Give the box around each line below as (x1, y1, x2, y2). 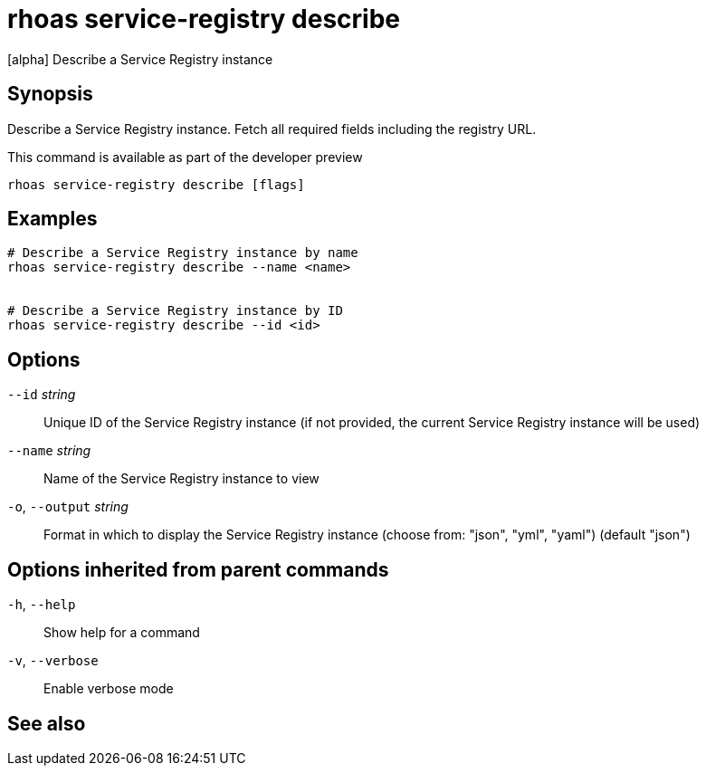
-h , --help (7, 596, 76, 613)
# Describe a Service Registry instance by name (7, 245, 358, 261)
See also (7, 711, 86, 735)
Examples (7, 207, 98, 231)
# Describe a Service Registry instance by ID (7, 303, 343, 319)
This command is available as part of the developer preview (7, 148, 363, 165)
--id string (7, 386, 76, 403)
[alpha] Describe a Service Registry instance (7, 51, 273, 67)
